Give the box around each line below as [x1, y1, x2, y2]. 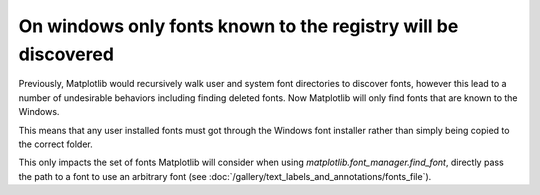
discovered [18, 43, 115, 65]
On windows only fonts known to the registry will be [18, 15, 459, 37]
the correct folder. [18, 138, 94, 150]
